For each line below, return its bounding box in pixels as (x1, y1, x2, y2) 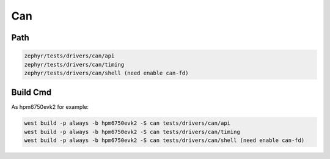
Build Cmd (11, 87, 52, 98)
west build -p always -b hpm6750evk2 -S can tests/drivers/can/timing (24, 128, 241, 135)
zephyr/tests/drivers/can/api (24, 53, 115, 59)
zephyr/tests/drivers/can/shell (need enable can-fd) (24, 69, 189, 76)
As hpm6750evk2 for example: (11, 103, 89, 111)
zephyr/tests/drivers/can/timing (24, 61, 125, 68)
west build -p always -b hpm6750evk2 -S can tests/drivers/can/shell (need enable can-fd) (24, 137, 305, 144)
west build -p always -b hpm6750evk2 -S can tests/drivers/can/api (24, 120, 231, 127)
